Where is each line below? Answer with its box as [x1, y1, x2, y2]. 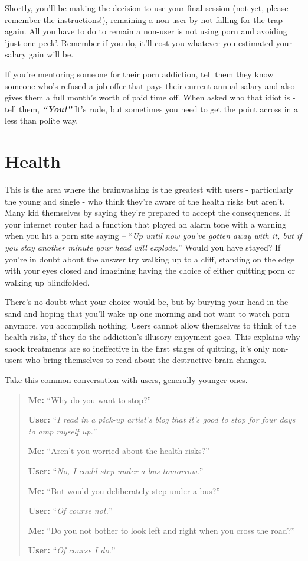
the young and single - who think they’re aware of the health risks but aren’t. [5, 194, 285, 207]
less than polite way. [5, 114, 78, 127]
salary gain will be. [5, 48, 74, 60]
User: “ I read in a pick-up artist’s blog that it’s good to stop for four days [28, 413, 296, 426]
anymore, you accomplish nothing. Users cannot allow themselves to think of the [5, 319, 296, 331]
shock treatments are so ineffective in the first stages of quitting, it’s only [5, 342, 270, 354]
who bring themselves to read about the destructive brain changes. [25, 354, 267, 366]
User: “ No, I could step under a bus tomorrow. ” [28, 464, 204, 476]
